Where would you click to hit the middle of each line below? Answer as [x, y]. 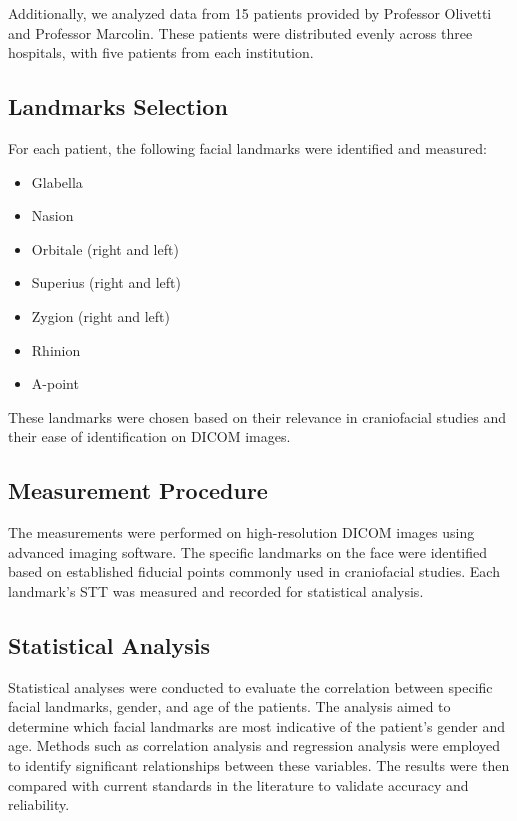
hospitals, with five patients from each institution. [161, 52]
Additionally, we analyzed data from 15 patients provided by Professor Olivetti [250, 13]
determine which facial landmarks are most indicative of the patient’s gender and [256, 725]
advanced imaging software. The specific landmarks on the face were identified [248, 551]
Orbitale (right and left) [105, 248]
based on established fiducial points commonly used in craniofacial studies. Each [254, 571]
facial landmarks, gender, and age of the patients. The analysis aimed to [229, 706]
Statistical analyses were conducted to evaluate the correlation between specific [250, 686]
